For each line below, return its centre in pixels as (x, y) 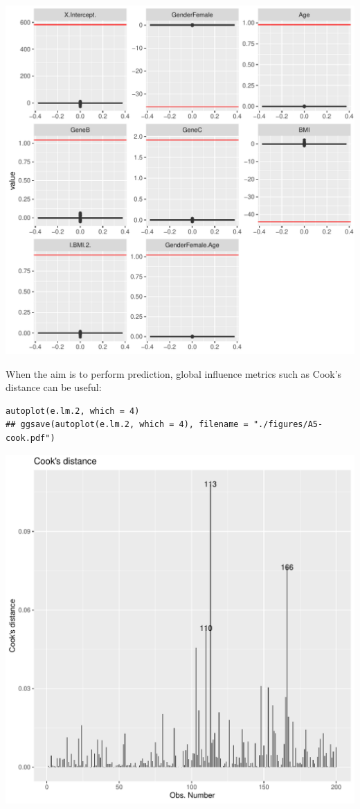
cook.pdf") (30, 438)
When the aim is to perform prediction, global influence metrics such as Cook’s (174, 373)
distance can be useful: (54, 387)
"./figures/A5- (288, 425)
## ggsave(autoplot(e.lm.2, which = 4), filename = (127, 425)
